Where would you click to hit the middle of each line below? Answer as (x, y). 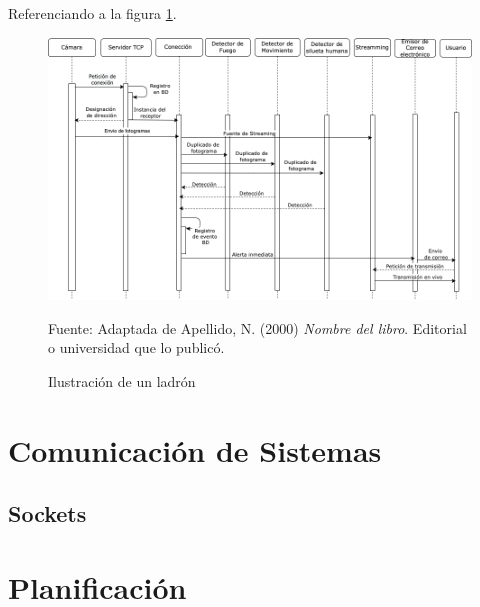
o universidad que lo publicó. (136, 347)
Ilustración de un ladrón (122, 380)
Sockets (47, 513)
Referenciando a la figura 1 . (92, 13)
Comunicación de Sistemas (195, 449)
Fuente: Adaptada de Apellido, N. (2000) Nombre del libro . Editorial (257, 327)
